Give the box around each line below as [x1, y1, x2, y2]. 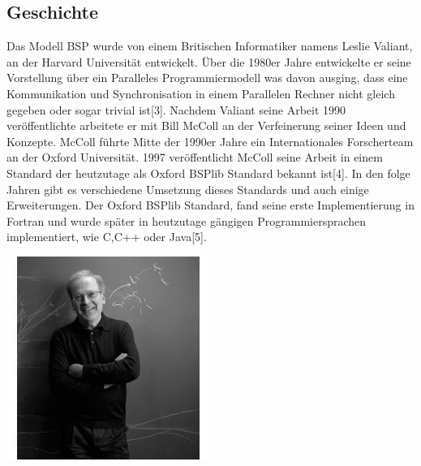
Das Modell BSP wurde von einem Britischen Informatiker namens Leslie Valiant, [6, 37, 413, 54]
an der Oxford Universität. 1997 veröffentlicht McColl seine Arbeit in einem [6, 149, 383, 166]
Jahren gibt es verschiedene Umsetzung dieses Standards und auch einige [6, 180, 369, 197]
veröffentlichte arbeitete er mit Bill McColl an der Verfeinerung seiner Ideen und [6, 117, 406, 134]
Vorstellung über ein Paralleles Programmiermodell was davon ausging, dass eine [6, 69, 408, 86]
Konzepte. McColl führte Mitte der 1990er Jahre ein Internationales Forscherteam [6, 132, 414, 149]
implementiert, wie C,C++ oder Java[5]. [6, 228, 207, 245]
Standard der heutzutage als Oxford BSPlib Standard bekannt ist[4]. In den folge [6, 164, 410, 181]
